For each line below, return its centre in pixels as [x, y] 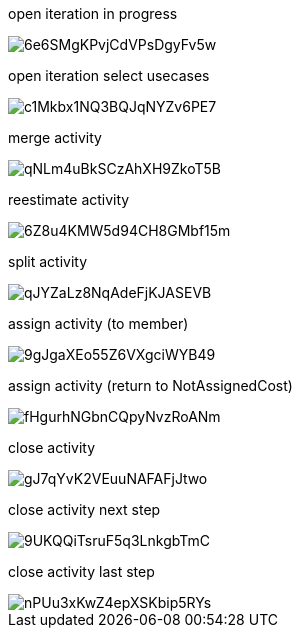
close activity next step [84, 509]
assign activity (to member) [98, 323]
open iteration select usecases [109, 75]
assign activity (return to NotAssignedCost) [150, 385]
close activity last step [81, 571]
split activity [48, 261]
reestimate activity [69, 199]
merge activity [55, 137]
